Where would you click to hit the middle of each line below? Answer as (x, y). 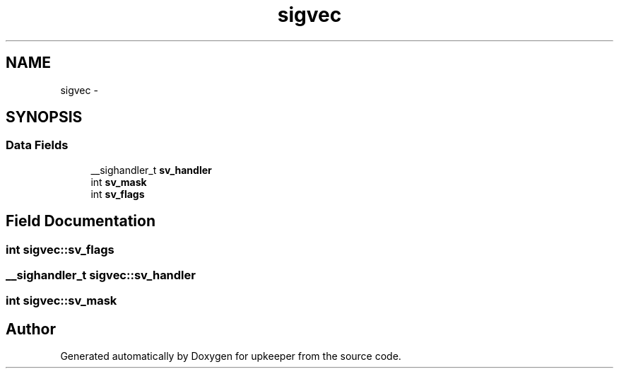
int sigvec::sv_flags (60, 249)
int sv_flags (118, 194)
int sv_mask (119, 182)
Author (31, 329)
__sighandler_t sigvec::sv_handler (101, 275)
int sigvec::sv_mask (61, 301)
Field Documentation (81, 221)
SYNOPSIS (44, 117)
